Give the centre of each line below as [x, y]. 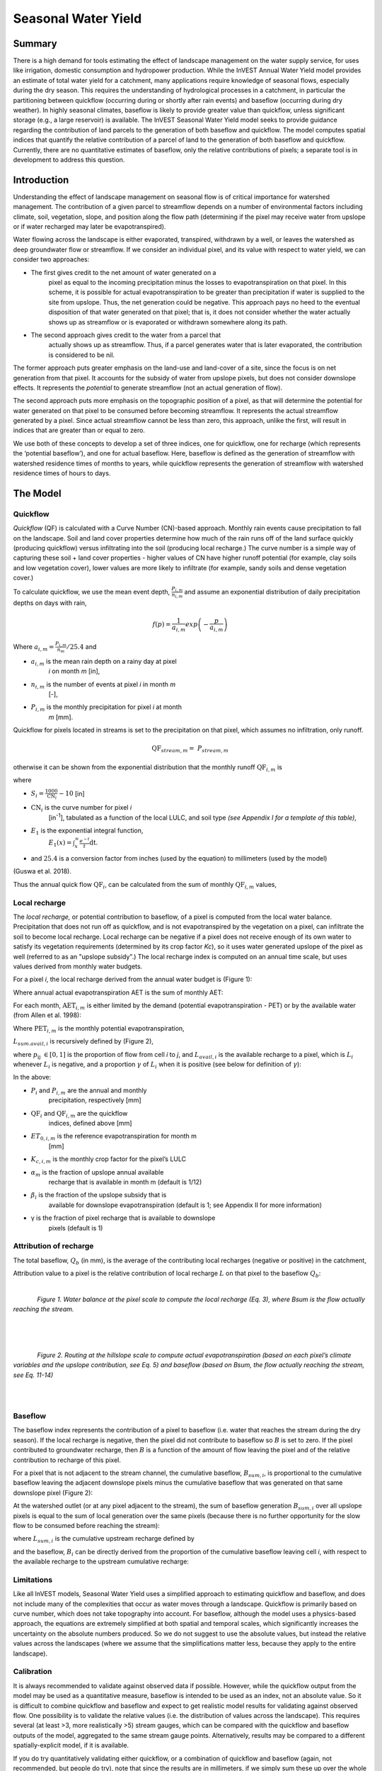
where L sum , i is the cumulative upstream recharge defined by [104, 1539]
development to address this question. [69, 159]
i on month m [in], [74, 671]
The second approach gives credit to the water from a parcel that [126, 335]
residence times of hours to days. [62, 473]
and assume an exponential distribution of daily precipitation [272, 592]
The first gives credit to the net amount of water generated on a [123, 272]
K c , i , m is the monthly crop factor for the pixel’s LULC [109, 1160]
